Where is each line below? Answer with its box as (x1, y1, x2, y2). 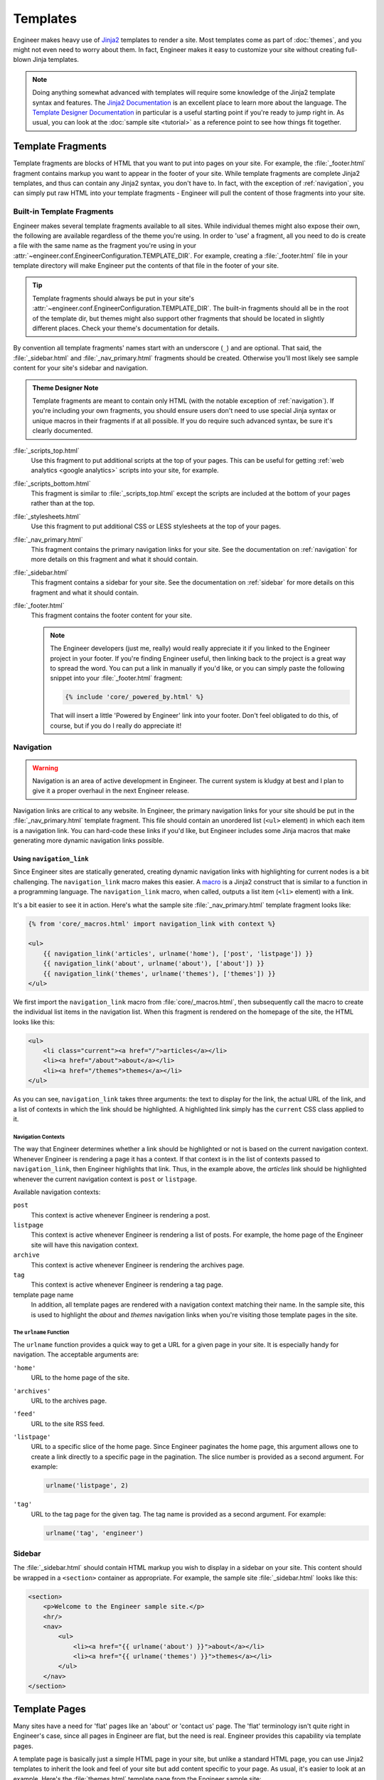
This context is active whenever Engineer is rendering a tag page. (31, 1280, 223, 1289)
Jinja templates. (32, 56, 80, 64)
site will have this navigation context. (31, 1240, 139, 1249)
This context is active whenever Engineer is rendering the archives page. (31, 1260, 245, 1269)
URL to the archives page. (31, 1396, 107, 1405)
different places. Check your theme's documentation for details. (32, 324, 220, 333)
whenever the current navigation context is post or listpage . (13, 1175, 197, 1183)
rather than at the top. (31, 499, 95, 508)
